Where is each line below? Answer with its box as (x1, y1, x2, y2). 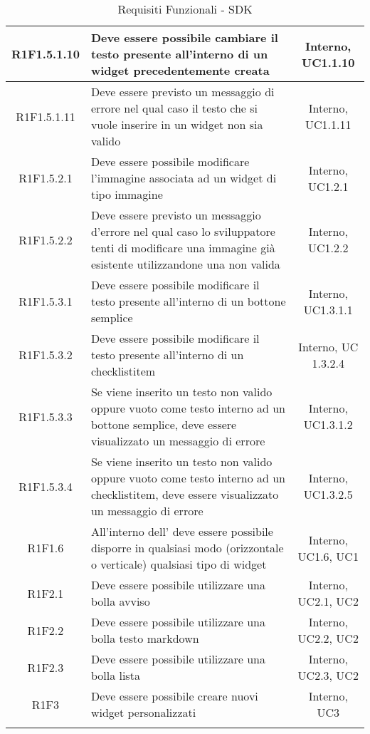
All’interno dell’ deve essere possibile (90, 523, 273, 539)
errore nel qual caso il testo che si (90, 100, 258, 116)
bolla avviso (90, 593, 150, 609)
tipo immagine (90, 186, 163, 202)
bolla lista (90, 667, 140, 683)
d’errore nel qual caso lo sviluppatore (90, 223, 275, 239)
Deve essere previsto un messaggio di (90, 83, 275, 100)
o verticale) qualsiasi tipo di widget (90, 556, 267, 572)
